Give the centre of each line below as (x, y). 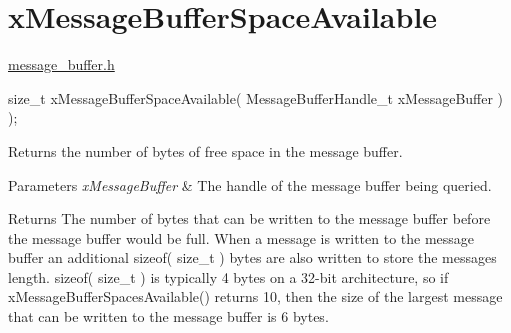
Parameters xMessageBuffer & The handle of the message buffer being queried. (250, 184)
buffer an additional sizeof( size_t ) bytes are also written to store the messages (252, 257)
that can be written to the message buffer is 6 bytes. (168, 316)
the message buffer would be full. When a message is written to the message (241, 237)
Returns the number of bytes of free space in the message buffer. (205, 150)
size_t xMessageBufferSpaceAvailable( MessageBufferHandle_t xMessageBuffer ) (256, 97)
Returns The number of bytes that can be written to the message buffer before (249, 218)
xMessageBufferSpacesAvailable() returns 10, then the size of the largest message (255, 296)
